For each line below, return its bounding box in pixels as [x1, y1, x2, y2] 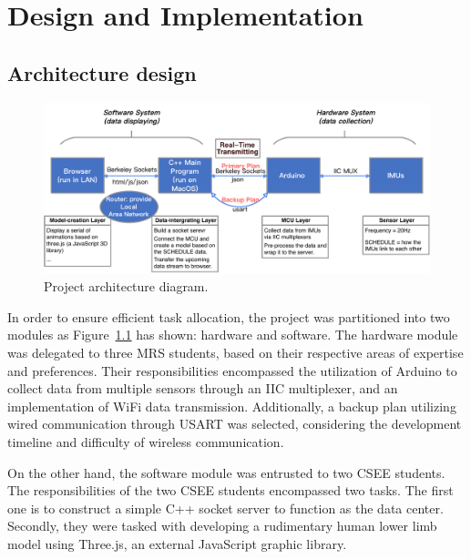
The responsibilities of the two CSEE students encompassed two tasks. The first [7, 481, 454, 500]
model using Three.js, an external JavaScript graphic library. [7, 534, 347, 553]
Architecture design [7, 58, 197, 86]
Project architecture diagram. [44, 277, 209, 296]
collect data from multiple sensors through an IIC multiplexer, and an [7, 379, 398, 398]
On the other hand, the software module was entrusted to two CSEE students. [7, 462, 445, 482]
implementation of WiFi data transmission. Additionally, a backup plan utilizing [7, 396, 456, 415]
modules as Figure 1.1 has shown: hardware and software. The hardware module [7, 325, 458, 344]
